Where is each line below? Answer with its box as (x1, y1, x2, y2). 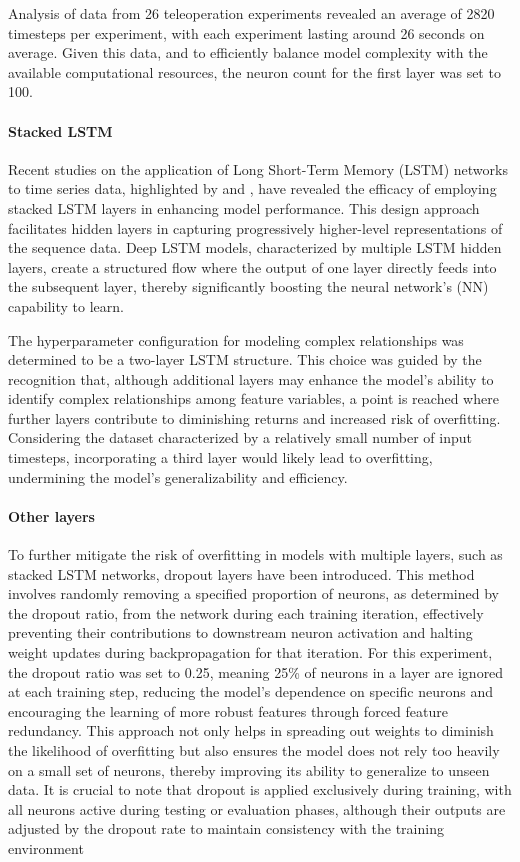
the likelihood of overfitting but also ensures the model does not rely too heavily (8, 740, 500, 760)
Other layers (8, 505, 95, 526)
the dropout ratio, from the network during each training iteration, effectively (8, 602, 484, 623)
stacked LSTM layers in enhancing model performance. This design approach (8, 197, 480, 218)
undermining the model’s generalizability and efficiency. (8, 466, 348, 487)
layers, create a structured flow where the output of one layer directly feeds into (8, 256, 497, 277)
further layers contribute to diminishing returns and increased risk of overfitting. (8, 407, 501, 428)
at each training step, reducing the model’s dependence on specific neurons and (8, 681, 493, 702)
